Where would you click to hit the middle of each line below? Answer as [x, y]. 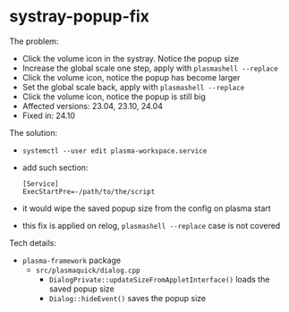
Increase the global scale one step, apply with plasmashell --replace [150, 68]
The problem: [34, 41]
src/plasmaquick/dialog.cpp [88, 270]
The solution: [34, 132]
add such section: [55, 167]
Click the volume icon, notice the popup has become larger [131, 77]
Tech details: [33, 242]
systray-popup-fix [79, 17]
